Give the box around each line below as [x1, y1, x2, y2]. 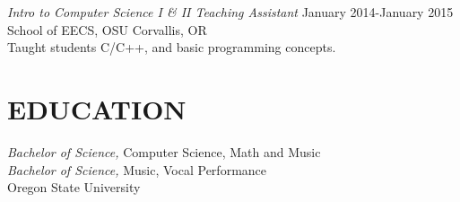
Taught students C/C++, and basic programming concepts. [7, 38, 336, 57]
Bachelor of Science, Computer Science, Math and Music [7, 142, 321, 161]
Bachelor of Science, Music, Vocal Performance [7, 160, 267, 179]
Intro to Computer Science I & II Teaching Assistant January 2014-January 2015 [7, 3, 454, 21]
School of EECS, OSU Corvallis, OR [7, 20, 207, 39]
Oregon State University [7, 178, 141, 197]
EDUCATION [7, 90, 187, 127]
